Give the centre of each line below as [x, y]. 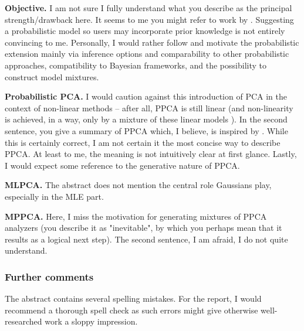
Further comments [49, 276]
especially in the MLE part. [54, 196]
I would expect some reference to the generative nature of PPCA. [122, 165]
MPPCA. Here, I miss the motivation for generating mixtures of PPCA [136, 216]
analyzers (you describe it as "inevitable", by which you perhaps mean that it [143, 228]
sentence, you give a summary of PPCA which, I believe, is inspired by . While [146, 130]
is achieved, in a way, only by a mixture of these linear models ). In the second [146, 119]
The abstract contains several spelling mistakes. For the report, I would [133, 298]
